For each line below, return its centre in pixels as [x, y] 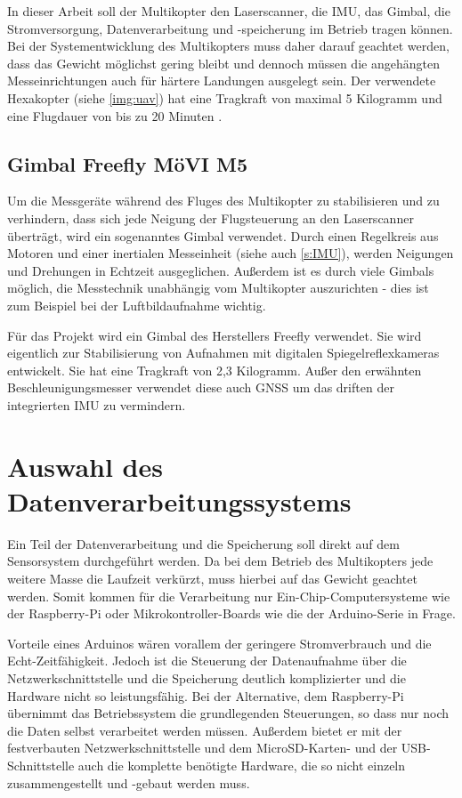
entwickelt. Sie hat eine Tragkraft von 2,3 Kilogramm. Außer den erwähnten [215, 370]
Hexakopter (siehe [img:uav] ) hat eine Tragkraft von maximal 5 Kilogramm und [225, 97]
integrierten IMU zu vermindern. [97, 404]
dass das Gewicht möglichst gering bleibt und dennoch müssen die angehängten [223, 63]
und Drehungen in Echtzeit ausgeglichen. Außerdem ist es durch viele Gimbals [221, 270]
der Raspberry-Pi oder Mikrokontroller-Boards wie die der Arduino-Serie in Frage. [231, 613]
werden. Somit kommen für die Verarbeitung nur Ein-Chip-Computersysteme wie [229, 596]
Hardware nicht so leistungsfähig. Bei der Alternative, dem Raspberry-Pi [206, 695]
